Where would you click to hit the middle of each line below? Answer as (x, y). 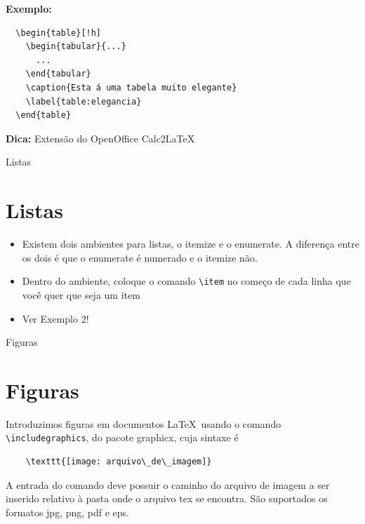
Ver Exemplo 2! (55, 318)
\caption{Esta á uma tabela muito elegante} (131, 87)
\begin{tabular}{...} (76, 47)
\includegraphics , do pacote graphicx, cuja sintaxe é (122, 437)
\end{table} (44, 115)
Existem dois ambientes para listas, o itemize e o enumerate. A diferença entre (191, 244)
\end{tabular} (58, 74)
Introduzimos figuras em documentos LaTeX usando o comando (144, 423)
